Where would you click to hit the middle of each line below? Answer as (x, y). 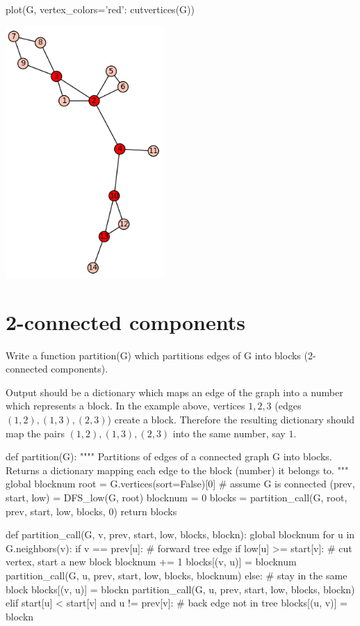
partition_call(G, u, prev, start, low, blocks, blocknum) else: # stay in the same (177, 575)
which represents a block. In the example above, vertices (125, 406)
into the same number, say (229, 433)
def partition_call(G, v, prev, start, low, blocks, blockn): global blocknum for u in (180, 534)
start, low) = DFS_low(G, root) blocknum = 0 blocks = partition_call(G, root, (177, 497)
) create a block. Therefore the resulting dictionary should (231, 420)
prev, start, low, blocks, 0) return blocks (91, 511)
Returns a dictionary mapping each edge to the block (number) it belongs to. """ (177, 470)
